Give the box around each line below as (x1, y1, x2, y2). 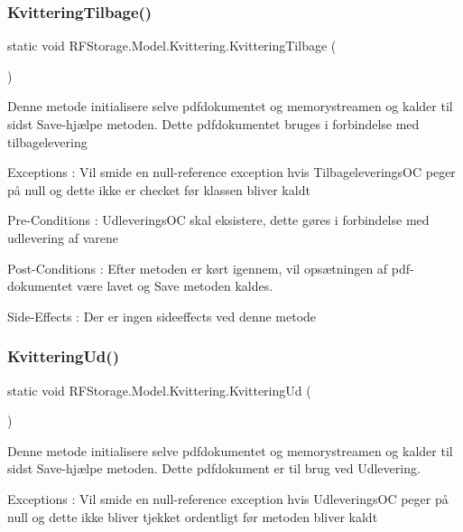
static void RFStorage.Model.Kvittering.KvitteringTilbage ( (7, 36, 337, 55)
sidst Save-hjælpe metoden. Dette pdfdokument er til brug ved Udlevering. (7, 459, 421, 478)
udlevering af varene (7, 228, 118, 247)
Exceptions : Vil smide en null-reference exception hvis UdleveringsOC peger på (7, 489, 449, 508)
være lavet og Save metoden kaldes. (76, 276, 273, 295)
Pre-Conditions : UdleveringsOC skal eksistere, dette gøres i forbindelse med (7, 210, 430, 229)
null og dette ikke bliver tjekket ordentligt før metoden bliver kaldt (7, 507, 378, 526)
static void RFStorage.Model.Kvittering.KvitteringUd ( (7, 380, 311, 399)
